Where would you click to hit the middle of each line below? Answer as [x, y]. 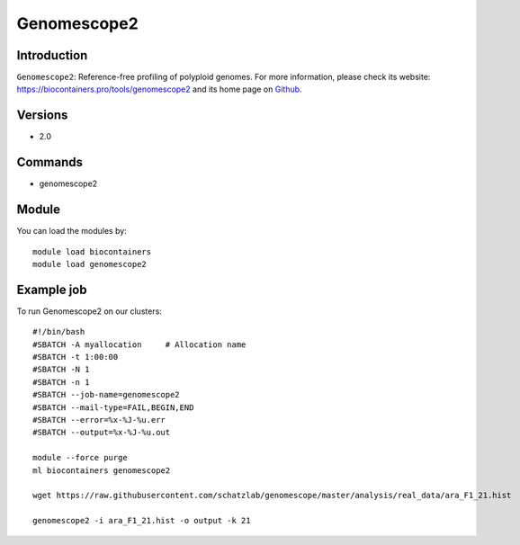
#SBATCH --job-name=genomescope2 [106, 395]
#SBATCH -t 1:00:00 [76, 357]
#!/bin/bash [59, 332]
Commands [50, 162]
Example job [52, 289]
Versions [42, 116]
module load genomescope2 [90, 264]
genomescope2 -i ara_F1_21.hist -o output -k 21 [142, 521]
